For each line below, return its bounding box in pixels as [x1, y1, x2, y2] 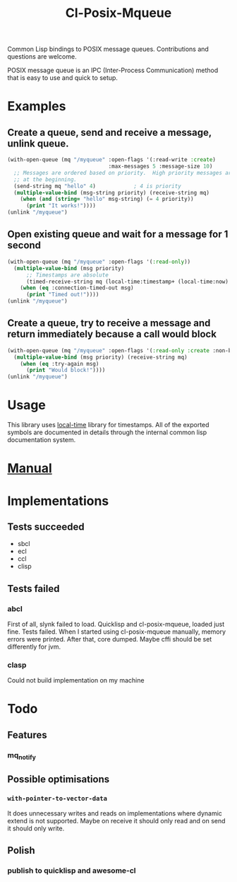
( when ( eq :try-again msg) [20, 360, 99, 367]
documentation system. [7, 436, 76, 444]
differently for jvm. [7, 642, 61, 651]
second [7, 239, 41, 252]
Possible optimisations [7, 773, 110, 786]
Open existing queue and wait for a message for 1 [7, 228, 229, 240]
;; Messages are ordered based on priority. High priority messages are [13, 169, 235, 176]
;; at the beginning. [13, 175, 78, 183]
